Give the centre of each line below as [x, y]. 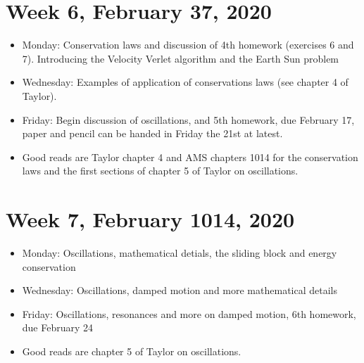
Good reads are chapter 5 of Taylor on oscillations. [132, 351]
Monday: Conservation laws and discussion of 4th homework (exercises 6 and [188, 45]
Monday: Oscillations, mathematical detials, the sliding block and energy [180, 253]
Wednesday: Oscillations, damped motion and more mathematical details [180, 290]
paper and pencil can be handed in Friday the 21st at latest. [152, 133]
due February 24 [58, 327]
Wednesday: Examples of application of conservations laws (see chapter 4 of [185, 82]
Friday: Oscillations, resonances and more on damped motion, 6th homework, [189, 313]
